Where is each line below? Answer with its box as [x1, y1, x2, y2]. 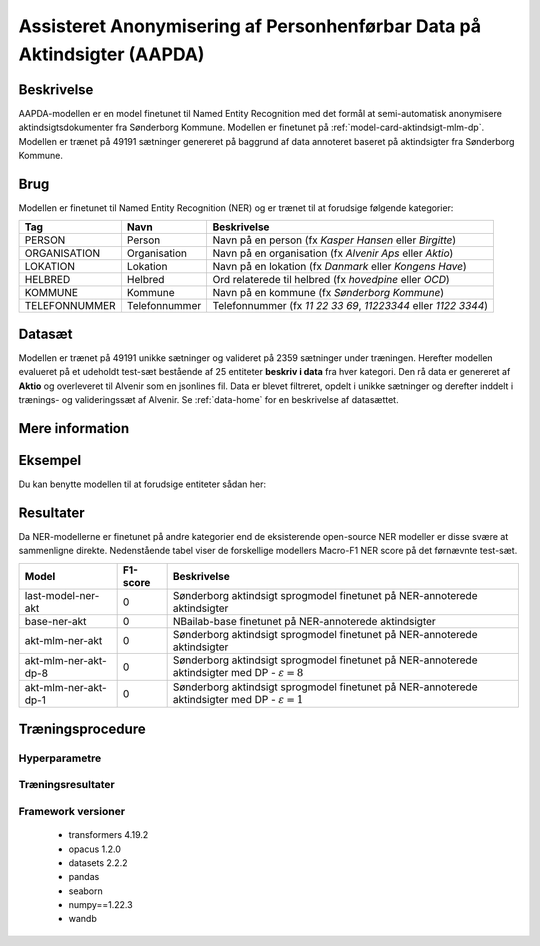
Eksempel [18, 451, 82, 469]
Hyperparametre [18, 751, 102, 765]
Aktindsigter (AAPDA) [18, 43, 205, 65]
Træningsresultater [18, 778, 115, 792]
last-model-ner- [24, 588, 100, 602]
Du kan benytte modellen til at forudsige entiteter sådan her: [18, 478, 267, 490]
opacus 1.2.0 [68, 843, 122, 855]
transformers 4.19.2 [68, 829, 149, 841]
